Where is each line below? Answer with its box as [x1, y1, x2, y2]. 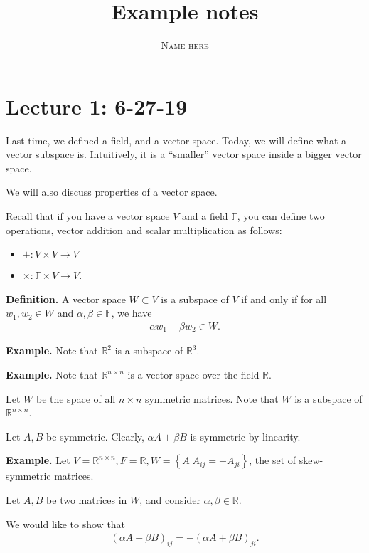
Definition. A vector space [6, 291, 126, 306]
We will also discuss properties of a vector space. [6, 184, 218, 199]
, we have [111, 305, 152, 320]
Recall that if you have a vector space [6, 209, 170, 223]
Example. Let [6, 453, 70, 468]
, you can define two [237, 209, 325, 223]
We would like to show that [6, 516, 126, 531]
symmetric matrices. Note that [144, 391, 279, 406]
